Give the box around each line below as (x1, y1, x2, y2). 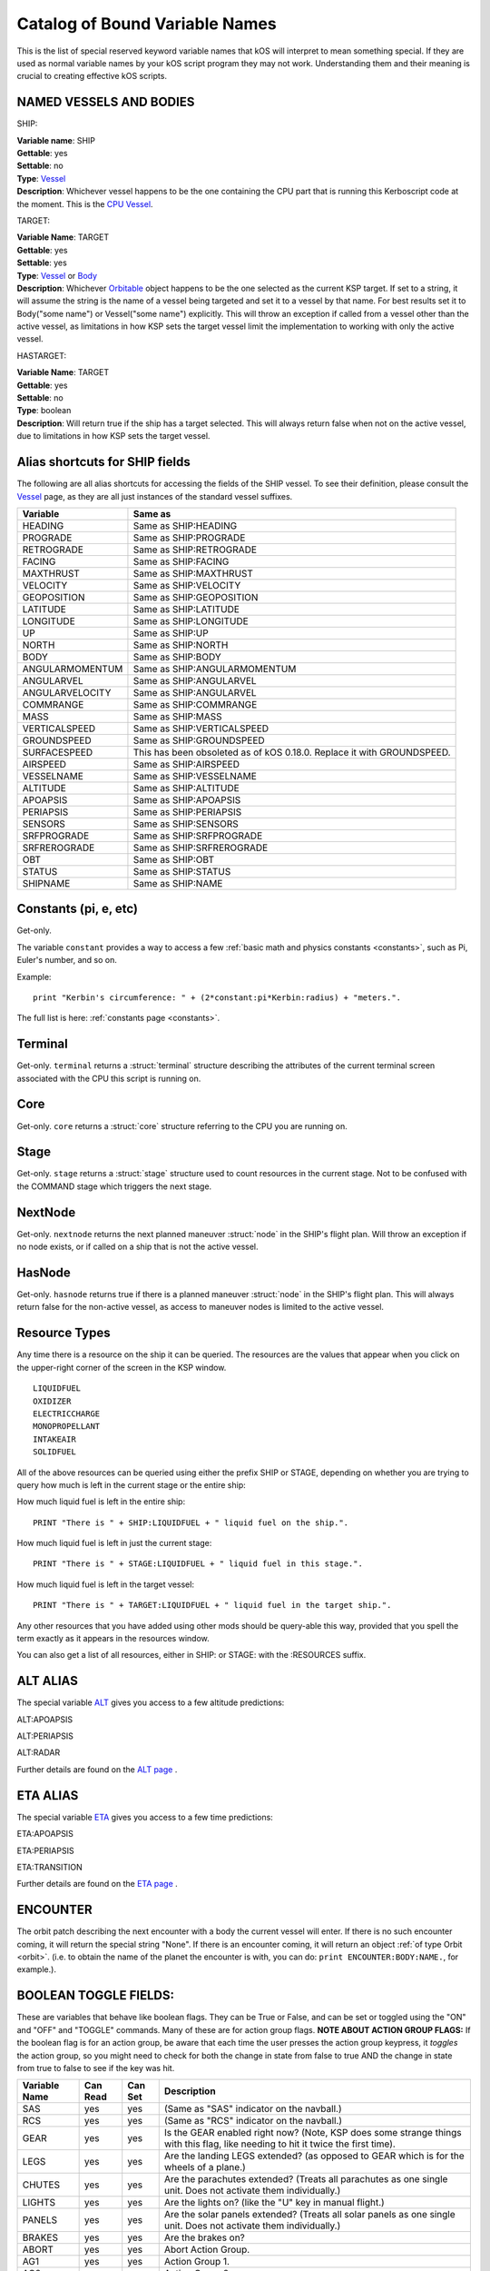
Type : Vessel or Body (16, 270, 98, 281)
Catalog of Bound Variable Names (16, 14, 277, 34)
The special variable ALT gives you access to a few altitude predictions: (16, 1697, 285, 1708)
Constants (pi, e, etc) (16, 901, 138, 917)
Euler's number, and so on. (16, 955, 118, 966)
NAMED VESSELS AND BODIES (16, 94, 195, 110)
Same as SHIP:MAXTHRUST (132, 567, 254, 580)
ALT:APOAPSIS (16, 1713, 73, 1725)
